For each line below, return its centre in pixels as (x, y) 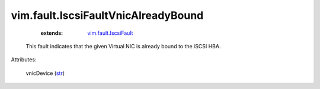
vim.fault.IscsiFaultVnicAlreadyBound (107, 15)
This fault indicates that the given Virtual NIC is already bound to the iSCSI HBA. (123, 46)
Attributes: (24, 60)
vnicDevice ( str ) (45, 73)
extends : (52, 33)
